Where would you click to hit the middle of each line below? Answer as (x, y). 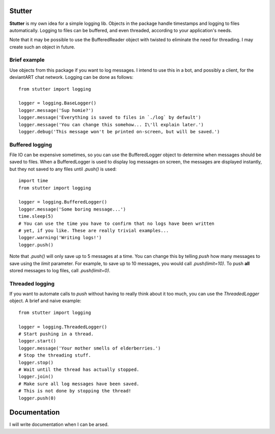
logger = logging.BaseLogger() (58, 103)
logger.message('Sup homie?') (56, 110)
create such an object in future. (42, 47)
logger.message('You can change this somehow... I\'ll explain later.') (111, 124)
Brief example (27, 60)
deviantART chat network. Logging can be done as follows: (71, 77)
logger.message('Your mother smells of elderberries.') (90, 348)
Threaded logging (32, 283)
